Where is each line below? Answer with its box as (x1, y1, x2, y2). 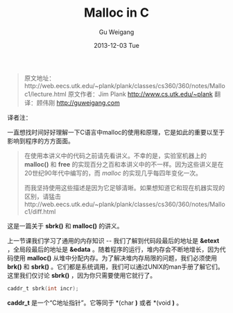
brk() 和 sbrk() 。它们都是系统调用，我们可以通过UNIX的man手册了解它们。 (7, 262, 224, 271)
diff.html (32, 207, 56, 216)
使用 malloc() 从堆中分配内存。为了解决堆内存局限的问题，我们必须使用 (12, 253, 217, 262)
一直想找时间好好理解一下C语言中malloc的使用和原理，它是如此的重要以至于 (7, 128, 225, 136)
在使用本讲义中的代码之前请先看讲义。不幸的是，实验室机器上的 (24, 151, 207, 160)
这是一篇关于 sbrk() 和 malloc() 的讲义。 (7, 221, 123, 230)
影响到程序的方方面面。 (7, 137, 74, 145)
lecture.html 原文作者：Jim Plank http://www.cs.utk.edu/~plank (32, 90, 213, 98)
